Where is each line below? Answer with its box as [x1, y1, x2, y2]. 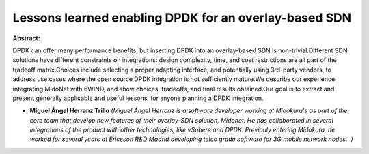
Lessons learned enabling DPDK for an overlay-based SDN [12, 10, 352, 25]
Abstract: [12, 34, 40, 42]
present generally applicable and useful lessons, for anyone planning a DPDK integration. [12, 94, 264, 102]
